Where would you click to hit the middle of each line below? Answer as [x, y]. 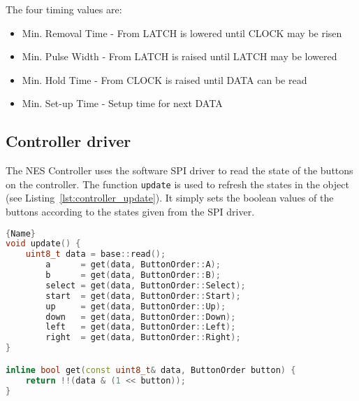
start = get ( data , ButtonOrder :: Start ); [143, 296]
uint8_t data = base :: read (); [96, 254]
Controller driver [68, 141]
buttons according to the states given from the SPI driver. [130, 212]
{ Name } [21, 233]
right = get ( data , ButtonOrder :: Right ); [143, 338]
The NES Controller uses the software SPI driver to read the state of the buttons [179, 170]
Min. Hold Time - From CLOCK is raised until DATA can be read [164, 79]
